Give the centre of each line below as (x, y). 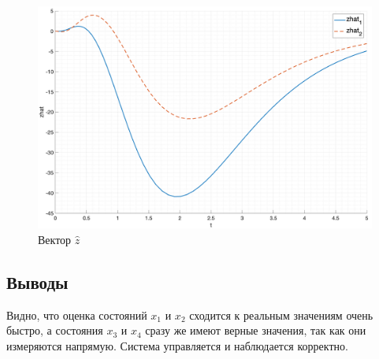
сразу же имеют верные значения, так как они (256, 330)
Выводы (37, 281)
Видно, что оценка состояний (77, 315)
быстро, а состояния (55, 330)
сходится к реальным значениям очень (281, 315)
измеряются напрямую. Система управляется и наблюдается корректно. (177, 345)
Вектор (55, 239)
